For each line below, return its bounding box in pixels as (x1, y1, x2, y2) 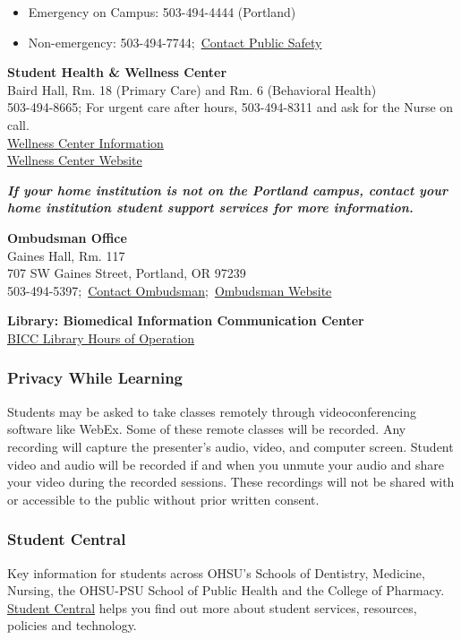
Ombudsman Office (7, 228, 127, 246)
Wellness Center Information (7, 133, 164, 151)
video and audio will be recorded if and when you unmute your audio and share (7, 454, 444, 473)
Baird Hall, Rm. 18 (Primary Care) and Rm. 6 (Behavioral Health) (7, 80, 377, 99)
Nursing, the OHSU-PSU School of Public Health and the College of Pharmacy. (7, 581, 445, 600)
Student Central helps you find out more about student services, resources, (7, 598, 417, 617)
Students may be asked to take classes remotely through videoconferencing (7, 402, 417, 420)
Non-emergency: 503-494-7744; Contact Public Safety (28, 32, 322, 51)
